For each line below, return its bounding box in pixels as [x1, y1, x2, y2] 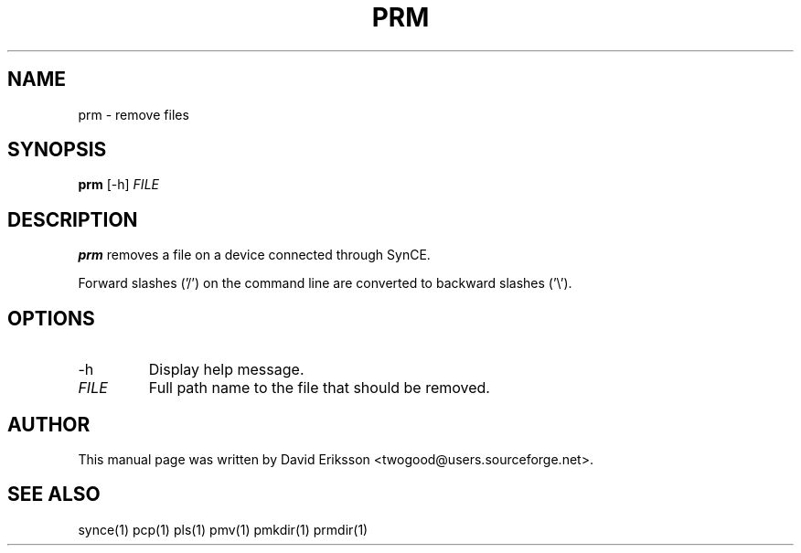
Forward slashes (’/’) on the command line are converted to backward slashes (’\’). [78, 275, 572, 292]
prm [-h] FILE [78, 176, 159, 193]
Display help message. [148, 360, 304, 379]
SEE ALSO [7, 483, 101, 506]
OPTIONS [7, 306, 95, 330]
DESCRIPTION [7, 207, 138, 231]
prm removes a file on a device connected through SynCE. [78, 247, 431, 263]
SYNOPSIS [7, 138, 107, 162]
